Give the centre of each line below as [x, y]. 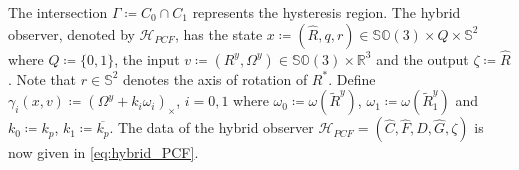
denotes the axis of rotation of [215, 78]
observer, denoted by [71, 33]
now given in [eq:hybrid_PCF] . [103, 152]
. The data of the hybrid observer [211, 127]
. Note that [42, 78]
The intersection [58, 12]
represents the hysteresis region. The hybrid [326, 12]
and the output [422, 58]
